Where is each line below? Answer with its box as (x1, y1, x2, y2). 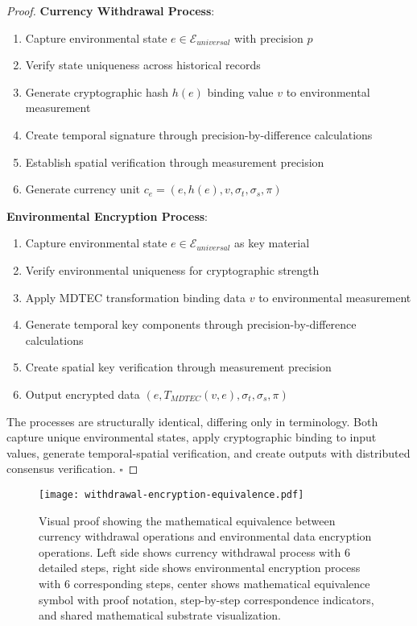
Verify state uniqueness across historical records (25, 56, 261, 73)
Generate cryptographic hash (25, 83, 169, 100)
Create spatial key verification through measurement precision (25, 359, 332, 375)
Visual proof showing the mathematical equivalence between (39, 512, 336, 529)
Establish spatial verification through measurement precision (25, 153, 324, 170)
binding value (207, 83, 274, 100)
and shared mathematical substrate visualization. (39, 607, 282, 624)
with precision (234, 29, 303, 46)
